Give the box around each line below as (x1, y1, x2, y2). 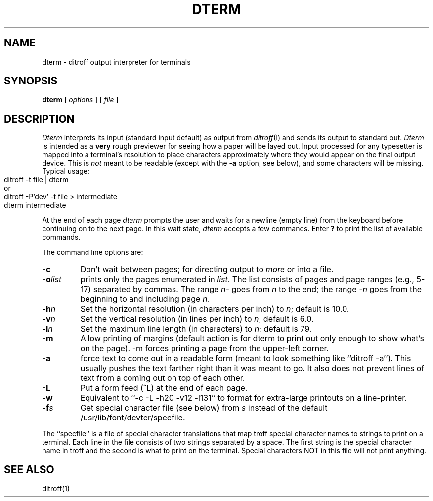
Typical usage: (42, 167, 90, 176)
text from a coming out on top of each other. (80, 373, 245, 383)
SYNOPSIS (4, 75, 58, 87)
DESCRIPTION (4, 112, 75, 125)
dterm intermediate (4, 201, 66, 209)
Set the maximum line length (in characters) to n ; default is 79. (80, 324, 312, 334)
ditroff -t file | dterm (4, 175, 69, 184)
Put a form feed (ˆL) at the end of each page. (80, 383, 248, 393)
